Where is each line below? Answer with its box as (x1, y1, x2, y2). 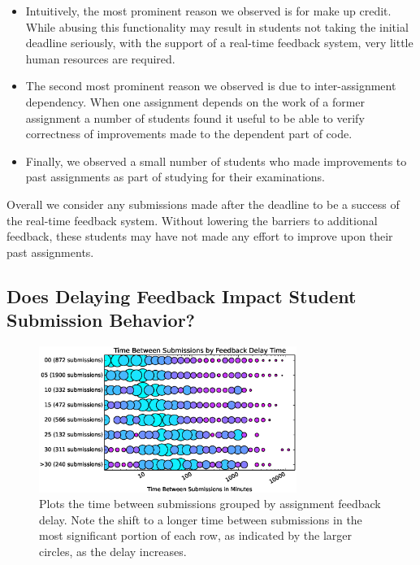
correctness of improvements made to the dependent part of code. (25, 125, 353, 142)
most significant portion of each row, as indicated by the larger (39, 527, 352, 544)
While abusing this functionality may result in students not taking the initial (25, 18, 409, 35)
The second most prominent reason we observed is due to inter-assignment (25, 77, 396, 94)
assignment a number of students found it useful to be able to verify (25, 109, 365, 126)
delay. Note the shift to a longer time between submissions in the (39, 511, 362, 528)
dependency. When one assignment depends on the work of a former (25, 93, 366, 110)
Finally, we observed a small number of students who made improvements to (25, 152, 407, 169)
